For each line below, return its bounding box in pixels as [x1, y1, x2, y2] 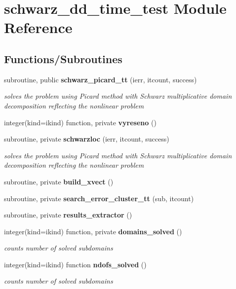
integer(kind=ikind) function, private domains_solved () [4, 226, 182, 236]
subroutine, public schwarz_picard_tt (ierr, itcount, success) [4, 74, 197, 84]
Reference [4, 17, 73, 37]
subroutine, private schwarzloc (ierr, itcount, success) [4, 134, 169, 144]
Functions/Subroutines [4, 51, 122, 66]
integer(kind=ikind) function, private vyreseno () [4, 117, 157, 127]
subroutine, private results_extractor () [4, 210, 132, 220]
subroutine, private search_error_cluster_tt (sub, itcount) [4, 193, 194, 203]
